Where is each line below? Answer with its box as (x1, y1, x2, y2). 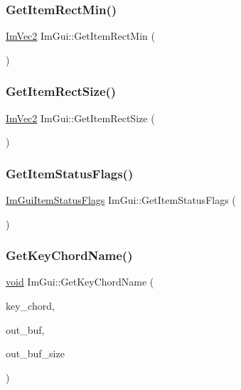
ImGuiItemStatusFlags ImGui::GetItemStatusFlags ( (6, 193, 236, 207)
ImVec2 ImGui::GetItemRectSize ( (6, 110, 155, 125)
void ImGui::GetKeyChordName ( (6, 274, 154, 289)
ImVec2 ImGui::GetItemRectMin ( (6, 28, 155, 43)
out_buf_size (6, 346, 65, 361)
